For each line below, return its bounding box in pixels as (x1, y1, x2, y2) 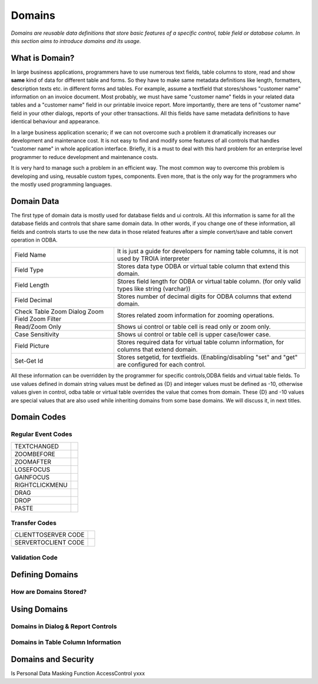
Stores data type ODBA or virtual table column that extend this (117, 262, 290, 270)
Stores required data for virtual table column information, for (117, 338, 284, 346)
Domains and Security (11, 655, 94, 665)
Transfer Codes (11, 519, 57, 527)
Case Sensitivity (14, 331, 59, 339)
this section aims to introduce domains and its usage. (11, 37, 141, 44)
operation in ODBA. (11, 236, 58, 243)
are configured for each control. (117, 361, 206, 369)
